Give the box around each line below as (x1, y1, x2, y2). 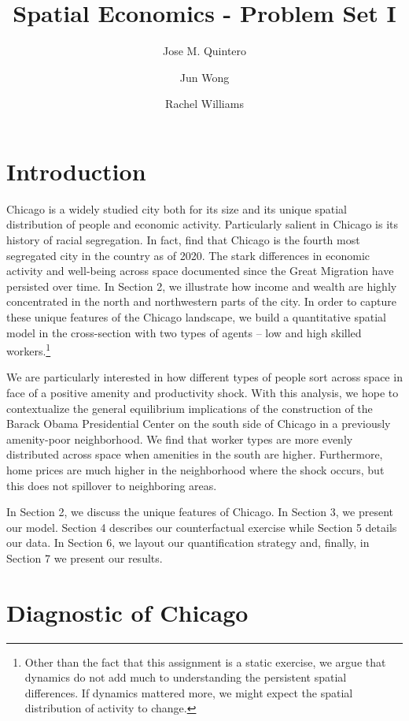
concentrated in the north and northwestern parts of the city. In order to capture (6, 293, 396, 310)
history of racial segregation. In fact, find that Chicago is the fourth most (6, 232, 360, 248)
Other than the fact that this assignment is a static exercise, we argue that (24, 653, 386, 670)
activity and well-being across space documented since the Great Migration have (6, 262, 394, 279)
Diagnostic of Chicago (6, 596, 249, 628)
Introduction (6, 154, 146, 187)
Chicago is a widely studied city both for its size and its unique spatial (6, 200, 347, 217)
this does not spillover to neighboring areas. (6, 477, 217, 493)
